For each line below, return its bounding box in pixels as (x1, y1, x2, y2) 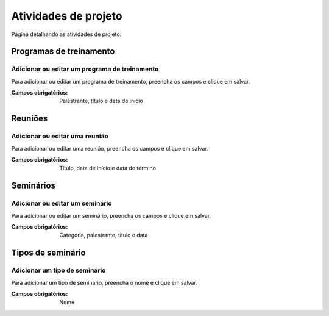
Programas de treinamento (11, 46, 115, 57)
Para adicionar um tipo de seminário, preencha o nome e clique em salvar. (11, 279, 197, 286)
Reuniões (11, 113, 48, 124)
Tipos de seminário (11, 248, 86, 258)
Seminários (11, 181, 56, 191)
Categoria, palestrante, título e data (59, 232, 148, 239)
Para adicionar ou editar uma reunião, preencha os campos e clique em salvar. (11, 145, 208, 152)
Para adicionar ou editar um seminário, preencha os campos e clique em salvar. (11, 212, 211, 219)
